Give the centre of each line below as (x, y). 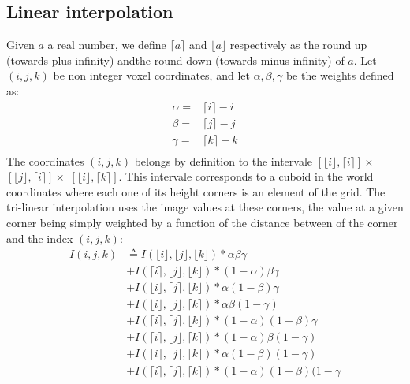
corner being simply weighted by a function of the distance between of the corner (202, 223)
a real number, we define (107, 45)
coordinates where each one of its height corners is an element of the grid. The (196, 191)
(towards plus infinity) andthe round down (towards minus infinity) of (175, 60)
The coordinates (45, 160)
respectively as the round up (298, 45)
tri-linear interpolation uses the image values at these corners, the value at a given (205, 207)
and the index (40, 238)
